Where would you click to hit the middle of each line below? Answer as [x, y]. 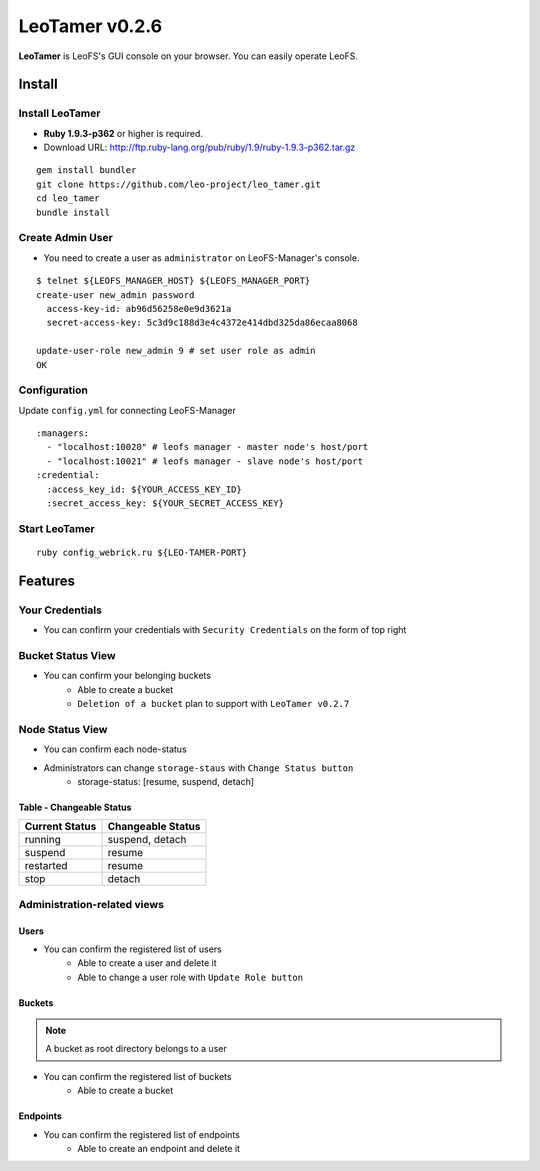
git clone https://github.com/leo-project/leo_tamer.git [179, 184]
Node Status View [63, 729]
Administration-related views [91, 904]
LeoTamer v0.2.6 [90, 26]
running [43, 840]
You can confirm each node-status [115, 749]
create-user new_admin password [115, 294]
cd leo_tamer [68, 198]
